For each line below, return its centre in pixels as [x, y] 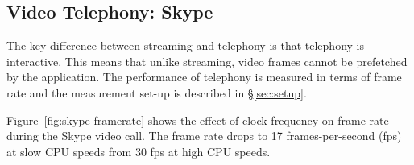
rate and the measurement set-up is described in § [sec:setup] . [157, 92]
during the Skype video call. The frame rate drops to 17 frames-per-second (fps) [204, 136]
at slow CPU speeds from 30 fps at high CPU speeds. [139, 151]
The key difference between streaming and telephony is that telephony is [185, 45]
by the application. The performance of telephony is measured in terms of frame [204, 77]
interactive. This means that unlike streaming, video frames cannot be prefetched [207, 61]
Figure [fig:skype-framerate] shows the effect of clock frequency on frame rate [198, 120]
